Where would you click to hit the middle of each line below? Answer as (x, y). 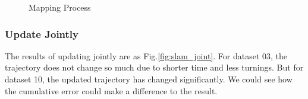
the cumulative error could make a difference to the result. (111, 90)
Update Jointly (42, 33)
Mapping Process (60, 7)
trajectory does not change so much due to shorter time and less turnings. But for (154, 67)
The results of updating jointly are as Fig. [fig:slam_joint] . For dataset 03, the (146, 55)
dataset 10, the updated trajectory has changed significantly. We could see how (149, 79)
